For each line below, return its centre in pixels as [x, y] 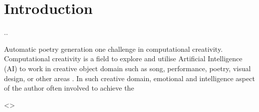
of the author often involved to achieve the [69, 88]
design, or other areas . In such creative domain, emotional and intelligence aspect [129, 78]
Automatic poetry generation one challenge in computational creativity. [114, 49]
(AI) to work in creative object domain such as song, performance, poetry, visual [128, 68]
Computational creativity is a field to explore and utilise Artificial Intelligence [123, 58]
